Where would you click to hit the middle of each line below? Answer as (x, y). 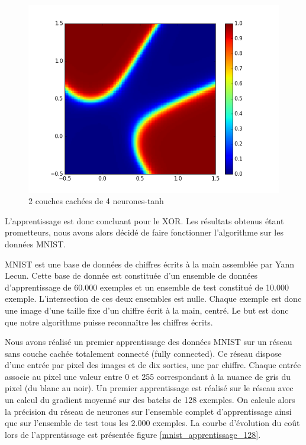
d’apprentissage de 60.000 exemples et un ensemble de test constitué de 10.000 (147, 287)
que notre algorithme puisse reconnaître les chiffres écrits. (109, 322)
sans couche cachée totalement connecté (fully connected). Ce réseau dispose (143, 353)
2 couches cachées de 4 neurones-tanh (96, 201)
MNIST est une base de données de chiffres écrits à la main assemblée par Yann (150, 264)
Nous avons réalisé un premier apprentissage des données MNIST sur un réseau (149, 342)
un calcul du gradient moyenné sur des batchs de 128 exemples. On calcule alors (150, 400)
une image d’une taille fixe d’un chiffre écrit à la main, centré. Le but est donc (147, 310)
